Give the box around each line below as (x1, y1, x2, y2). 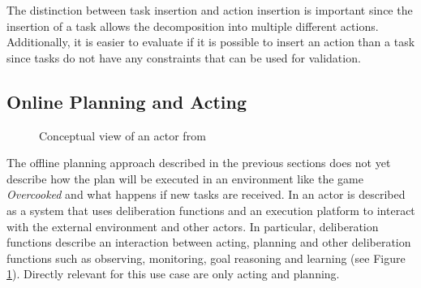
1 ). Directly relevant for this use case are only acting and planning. (6, 265, 340, 282)
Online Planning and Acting (6, 88, 247, 114)
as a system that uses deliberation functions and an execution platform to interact (6, 201, 415, 218)
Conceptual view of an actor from (39, 127, 206, 144)
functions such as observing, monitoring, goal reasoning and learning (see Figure (6, 249, 406, 266)
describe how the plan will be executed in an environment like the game (6, 170, 363, 187)
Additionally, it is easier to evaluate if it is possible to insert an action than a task (6, 33, 415, 50)
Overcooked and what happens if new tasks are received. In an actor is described (6, 186, 406, 203)
